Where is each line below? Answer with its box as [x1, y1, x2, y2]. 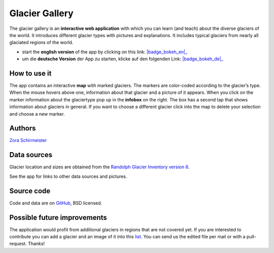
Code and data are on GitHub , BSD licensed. [9, 200, 102, 206]
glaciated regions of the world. [9, 40, 74, 46]
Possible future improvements [9, 213, 108, 222]
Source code [9, 187, 51, 195]
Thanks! [28, 241, 45, 247]
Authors [9, 124, 36, 133]
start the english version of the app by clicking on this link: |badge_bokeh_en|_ [22, 49, 188, 55]
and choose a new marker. [9, 111, 65, 117]
